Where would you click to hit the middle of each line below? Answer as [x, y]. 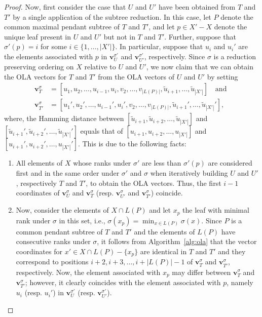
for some [54, 46]
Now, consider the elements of [62, 210]
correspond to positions [52, 262]
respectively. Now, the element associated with [88, 272]
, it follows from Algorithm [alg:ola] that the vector [177, 241]
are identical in [163, 251]
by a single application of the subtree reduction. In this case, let [112, 16]
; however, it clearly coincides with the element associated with [123, 282]
